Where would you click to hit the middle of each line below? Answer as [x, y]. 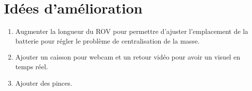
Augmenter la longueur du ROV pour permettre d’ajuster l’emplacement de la [132, 31]
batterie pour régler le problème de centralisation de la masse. [108, 40]
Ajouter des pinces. [44, 83]
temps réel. [32, 66]
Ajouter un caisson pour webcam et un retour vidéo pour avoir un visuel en [128, 57]
